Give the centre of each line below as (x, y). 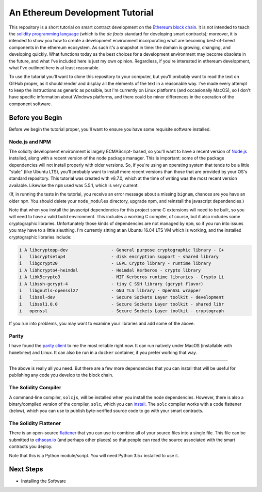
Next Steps (26, 469)
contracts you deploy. (31, 446)
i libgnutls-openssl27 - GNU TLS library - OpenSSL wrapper (110, 290)
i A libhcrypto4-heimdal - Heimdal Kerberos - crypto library (110, 270)
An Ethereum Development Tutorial (81, 13)
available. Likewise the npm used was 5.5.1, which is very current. (74, 185)
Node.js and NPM (30, 142)
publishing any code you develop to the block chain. (61, 375)
